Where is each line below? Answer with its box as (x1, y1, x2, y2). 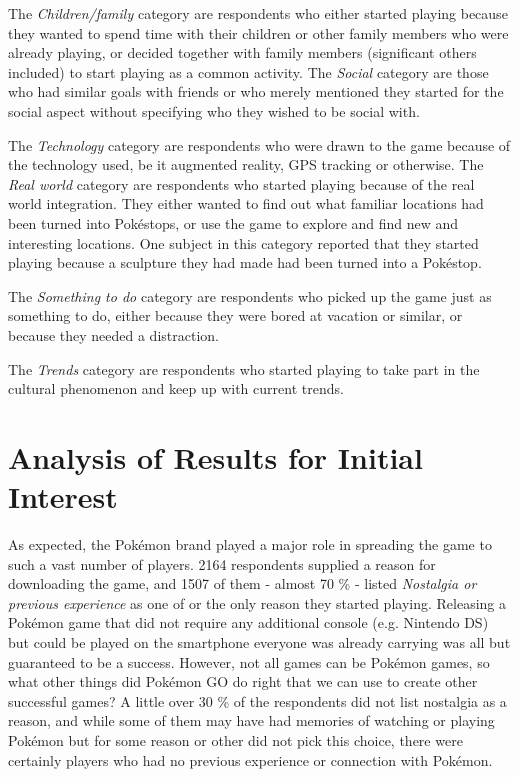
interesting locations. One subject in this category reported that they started (8, 232, 479, 253)
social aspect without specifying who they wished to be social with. (8, 100, 420, 121)
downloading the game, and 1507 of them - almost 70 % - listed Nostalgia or (8, 573, 477, 594)
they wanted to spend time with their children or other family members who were (8, 22, 509, 43)
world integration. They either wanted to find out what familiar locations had (8, 193, 484, 214)
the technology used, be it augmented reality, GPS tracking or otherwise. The (8, 154, 484, 175)
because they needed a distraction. (8, 324, 219, 345)
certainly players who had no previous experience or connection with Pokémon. (8, 749, 493, 770)
